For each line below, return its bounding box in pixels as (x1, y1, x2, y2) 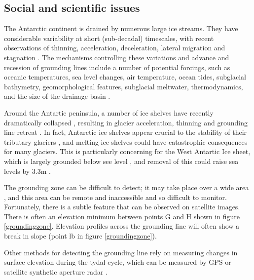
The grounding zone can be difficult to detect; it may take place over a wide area (4, 182, 249, 193)
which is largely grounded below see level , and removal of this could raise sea (4, 156, 239, 166)
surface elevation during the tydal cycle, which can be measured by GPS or (4, 257, 231, 267)
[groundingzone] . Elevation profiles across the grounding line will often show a (4, 221, 240, 231)
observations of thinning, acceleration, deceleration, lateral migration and (4, 42, 225, 53)
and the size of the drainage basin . (4, 91, 110, 101)
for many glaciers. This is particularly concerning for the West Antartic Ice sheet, (4, 146, 251, 157)
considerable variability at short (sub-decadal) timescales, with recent (4, 33, 214, 43)
